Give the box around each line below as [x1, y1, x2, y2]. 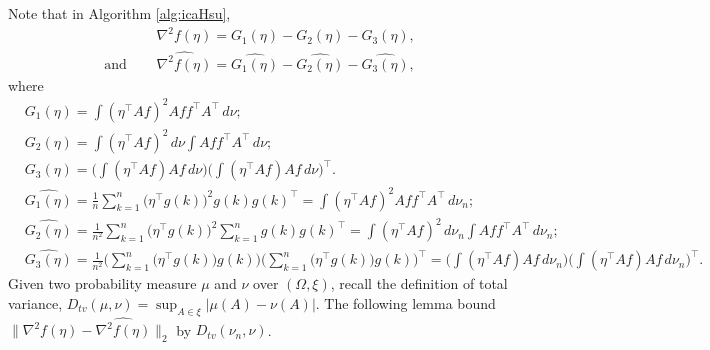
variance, [8, 292, 63, 313]
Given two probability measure [8, 273, 197, 294]
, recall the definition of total [330, 273, 508, 294]
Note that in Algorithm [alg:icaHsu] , [8, 3, 231, 23]
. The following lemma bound [315, 292, 496, 313]
